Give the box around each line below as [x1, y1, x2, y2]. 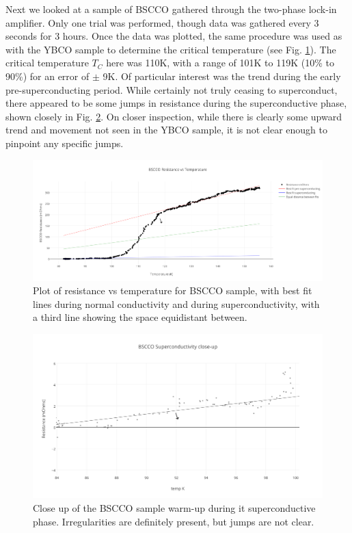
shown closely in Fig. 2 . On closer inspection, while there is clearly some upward [5, 109, 342, 123]
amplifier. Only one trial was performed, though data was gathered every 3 [5, 15, 319, 29]
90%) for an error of [5, 68, 90, 83]
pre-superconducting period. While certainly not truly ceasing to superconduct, [5, 82, 338, 96]
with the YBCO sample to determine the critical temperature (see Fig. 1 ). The [5, 42, 336, 56]
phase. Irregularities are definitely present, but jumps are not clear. [33, 514, 314, 528]
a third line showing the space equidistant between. [33, 310, 247, 324]
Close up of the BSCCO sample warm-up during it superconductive [33, 501, 316, 515]
